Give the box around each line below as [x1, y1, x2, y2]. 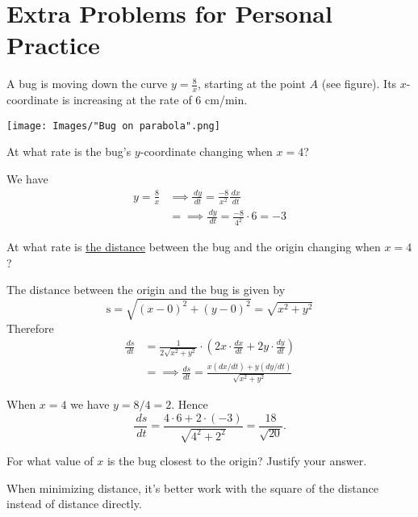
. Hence [171, 395, 208, 412]
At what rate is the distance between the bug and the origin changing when [6, 238, 381, 255]
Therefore [6, 319, 54, 336]
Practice [6, 28, 100, 61]
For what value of [6, 452, 94, 469]
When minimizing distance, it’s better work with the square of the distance [6, 479, 378, 496]
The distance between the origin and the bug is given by [6, 281, 286, 298]
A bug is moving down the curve [6, 75, 168, 92]
